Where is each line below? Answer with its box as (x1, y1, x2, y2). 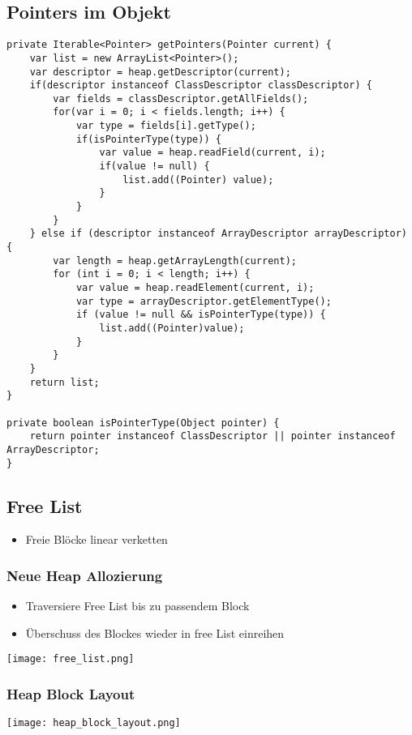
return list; (29, 376, 100, 388)
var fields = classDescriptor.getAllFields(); (53, 92, 309, 105)
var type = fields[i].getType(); (75, 120, 256, 132)
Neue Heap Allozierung (6, 565, 163, 585)
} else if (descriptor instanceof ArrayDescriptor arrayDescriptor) (29, 228, 407, 240)
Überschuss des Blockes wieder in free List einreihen (25, 624, 285, 641)
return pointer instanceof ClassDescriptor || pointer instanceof (29, 430, 396, 442)
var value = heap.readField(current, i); (99, 147, 326, 159)
